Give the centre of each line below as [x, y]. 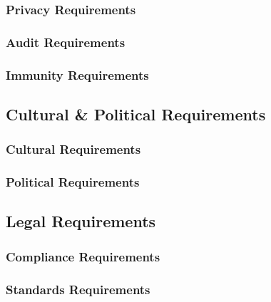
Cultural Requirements [73, 149]
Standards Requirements [78, 289]
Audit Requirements [66, 42]
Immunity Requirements [77, 74]
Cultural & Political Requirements [136, 114]
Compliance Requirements [83, 256]
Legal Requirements [81, 221]
